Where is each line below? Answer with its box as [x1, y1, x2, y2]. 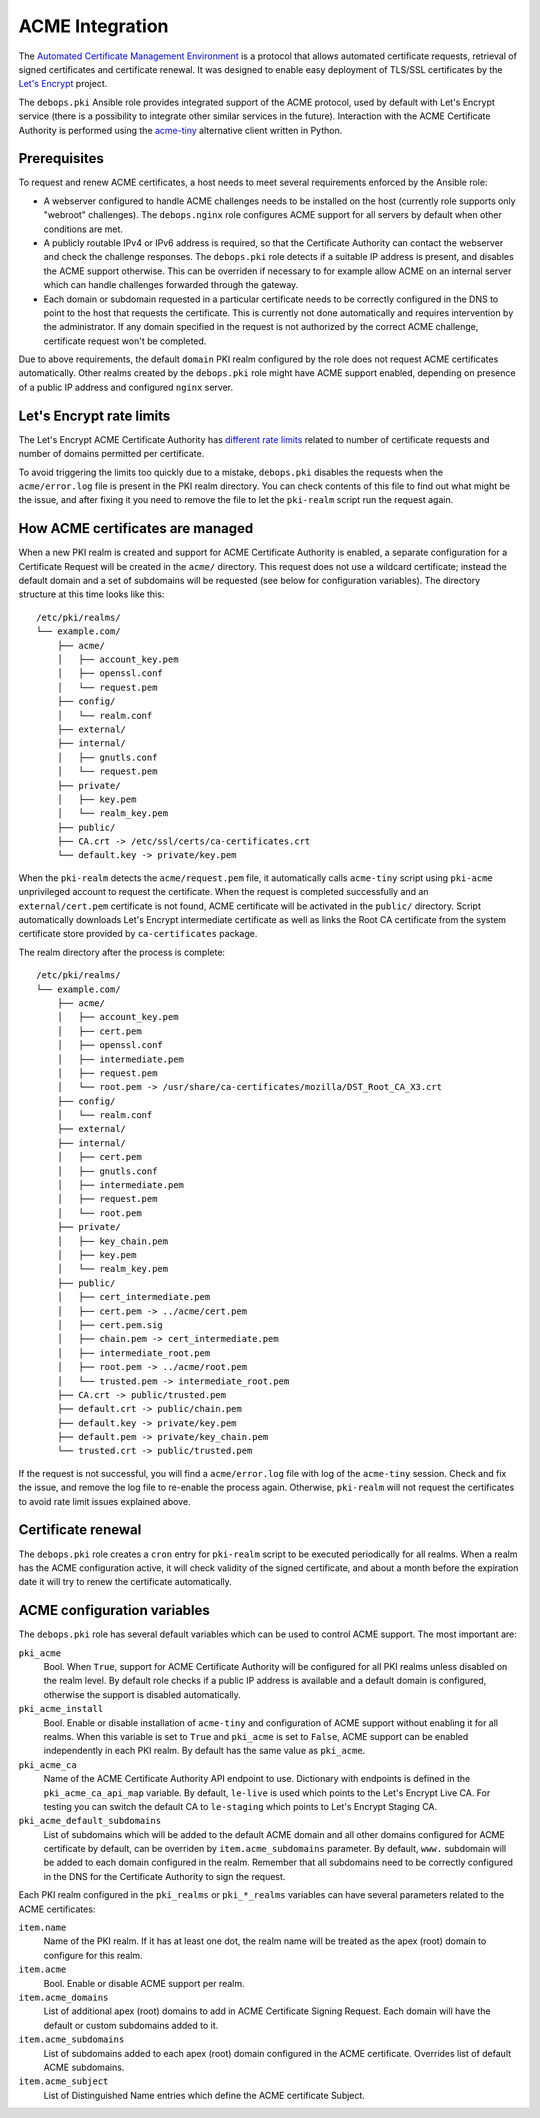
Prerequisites [18, 150, 104, 167]
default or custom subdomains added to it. [43, 2019, 219, 2031]
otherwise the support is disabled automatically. [43, 1688, 242, 1700]
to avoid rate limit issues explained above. [18, 1495, 191, 1507]
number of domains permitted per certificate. [18, 448, 205, 460]
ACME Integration [18, 15, 169, 37]
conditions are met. [43, 223, 124, 235]
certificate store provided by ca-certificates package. [18, 928, 258, 940]
